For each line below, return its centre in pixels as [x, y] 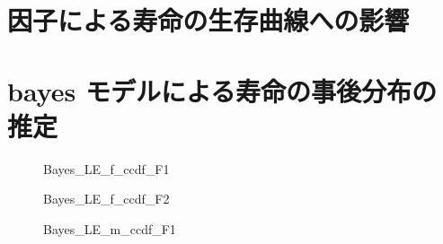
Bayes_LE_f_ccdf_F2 [106, 199]
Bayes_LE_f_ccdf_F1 [106, 168]
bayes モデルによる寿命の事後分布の [222, 90]
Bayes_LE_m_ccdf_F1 [110, 228]
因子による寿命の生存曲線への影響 [208, 20]
